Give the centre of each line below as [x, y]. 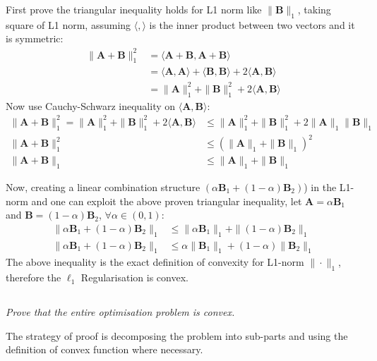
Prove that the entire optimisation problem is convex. [120, 312]
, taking [314, 9]
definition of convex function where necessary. [104, 349]
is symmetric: [35, 38]
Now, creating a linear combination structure [103, 186]
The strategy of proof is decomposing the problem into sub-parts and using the [177, 335]
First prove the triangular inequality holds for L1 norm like [134, 9]
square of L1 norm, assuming [68, 24]
